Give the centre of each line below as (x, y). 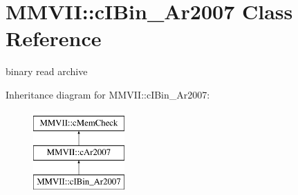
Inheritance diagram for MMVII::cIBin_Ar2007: (108, 94)
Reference (54, 38)
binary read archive (47, 71)
